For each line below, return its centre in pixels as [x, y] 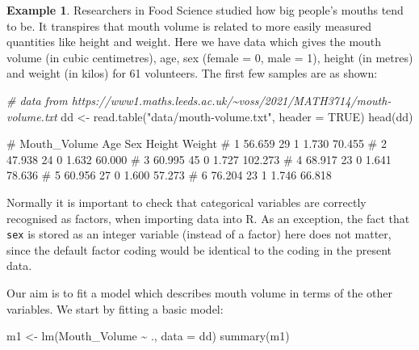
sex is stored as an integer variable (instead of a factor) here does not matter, [199, 234]
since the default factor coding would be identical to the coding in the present [199, 249]
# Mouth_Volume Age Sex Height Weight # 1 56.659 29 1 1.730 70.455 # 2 [197, 143]
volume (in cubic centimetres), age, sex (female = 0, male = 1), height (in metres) [210, 57]
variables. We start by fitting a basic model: [115, 308]
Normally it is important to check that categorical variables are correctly [186, 202]
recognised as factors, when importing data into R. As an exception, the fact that [208, 218]
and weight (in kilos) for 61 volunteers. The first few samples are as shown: [192, 73]
